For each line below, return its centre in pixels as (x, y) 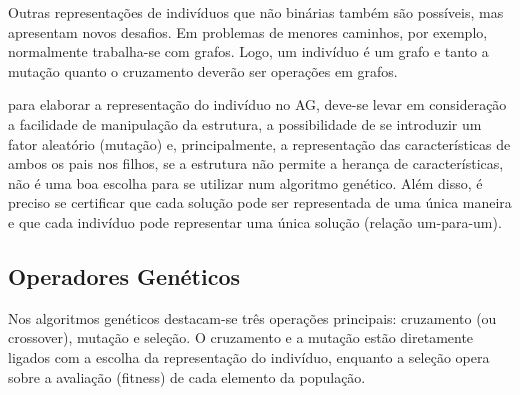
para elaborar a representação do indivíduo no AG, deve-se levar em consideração (257, 104)
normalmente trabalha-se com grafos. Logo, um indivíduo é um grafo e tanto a (248, 51)
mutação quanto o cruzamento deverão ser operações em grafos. (203, 70)
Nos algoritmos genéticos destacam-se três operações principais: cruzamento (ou (252, 317)
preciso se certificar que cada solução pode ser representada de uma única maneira (260, 202)
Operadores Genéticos (124, 275)
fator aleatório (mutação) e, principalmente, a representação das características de (259, 143)
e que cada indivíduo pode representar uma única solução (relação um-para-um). (255, 221)
